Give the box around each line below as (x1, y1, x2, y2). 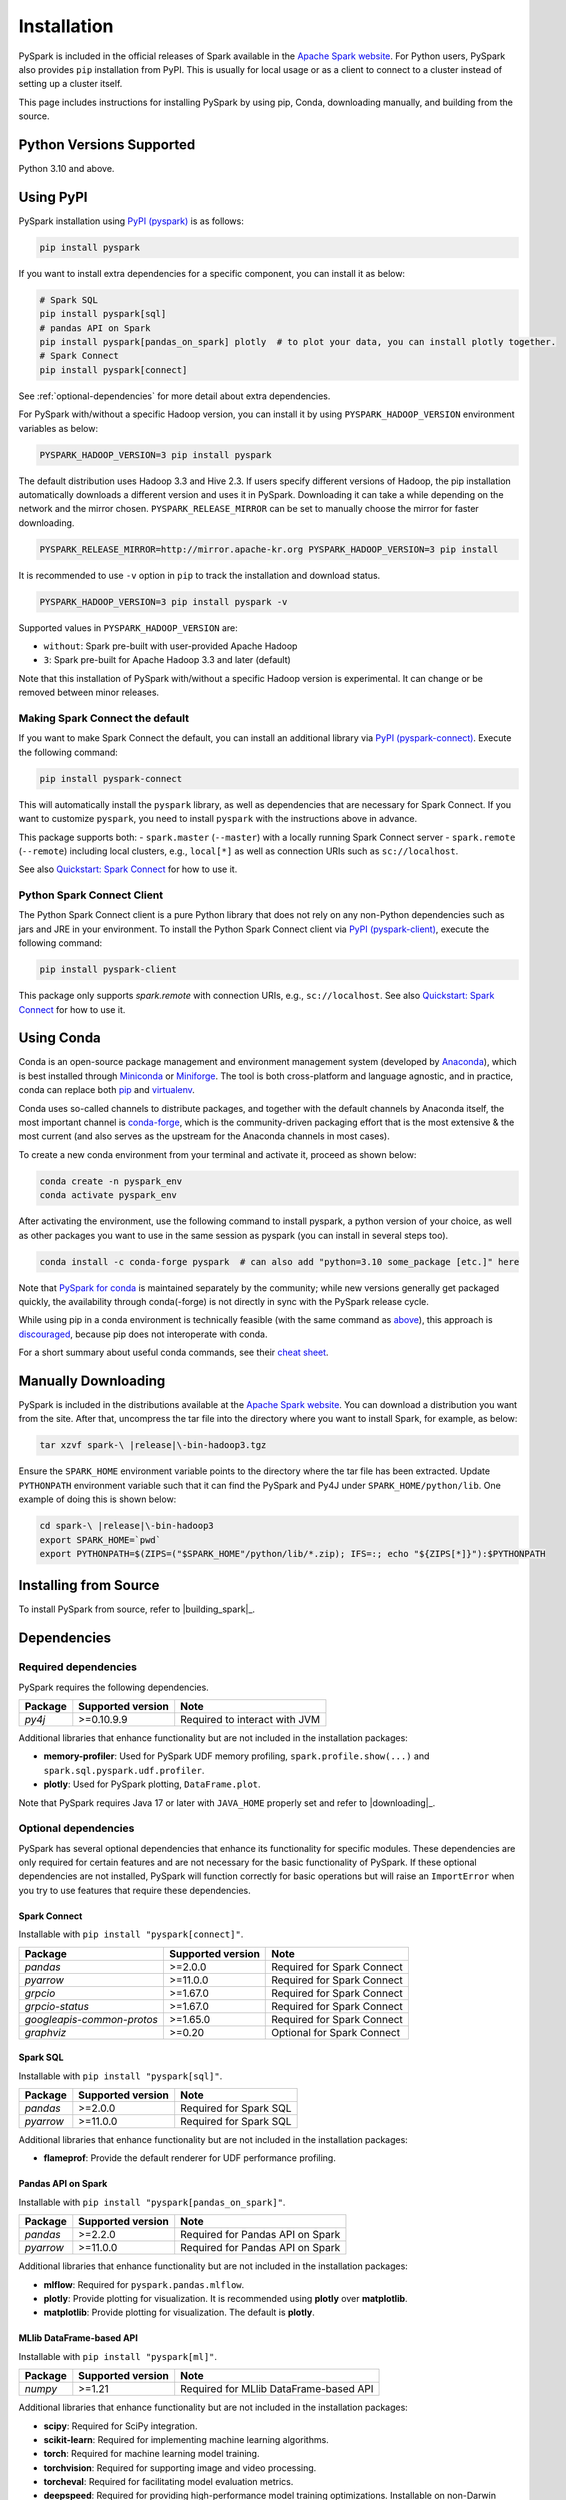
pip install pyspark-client (39, 964, 177, 975)
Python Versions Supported (18, 136, 196, 153)
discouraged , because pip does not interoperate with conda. (18, 1328, 268, 1340)
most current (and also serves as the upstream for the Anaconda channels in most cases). (18, 1130, 390, 1142)
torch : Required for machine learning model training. (43, 2448, 260, 2460)
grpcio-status (24, 1999, 90, 2013)
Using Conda (18, 1030, 102, 1047)
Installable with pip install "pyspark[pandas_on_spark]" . (18, 2196, 286, 2208)
